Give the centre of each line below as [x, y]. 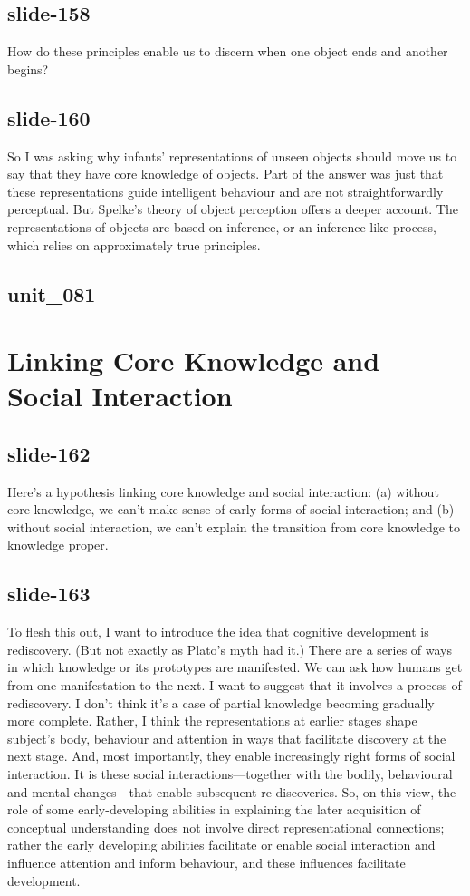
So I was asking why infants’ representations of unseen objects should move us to [232, 156]
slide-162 [49, 453]
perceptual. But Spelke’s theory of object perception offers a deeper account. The [233, 209]
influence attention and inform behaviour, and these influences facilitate [206, 862]
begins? [28, 68]
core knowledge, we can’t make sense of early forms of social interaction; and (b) [231, 509]
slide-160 [49, 117]
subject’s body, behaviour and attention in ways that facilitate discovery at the [227, 738]
